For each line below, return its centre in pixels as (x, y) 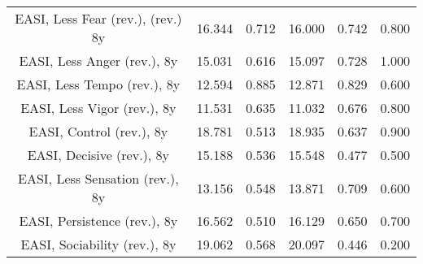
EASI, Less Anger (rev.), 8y (98, 61)
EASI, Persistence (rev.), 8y (98, 221)
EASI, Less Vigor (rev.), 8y (98, 108)
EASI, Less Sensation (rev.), (98, 178)
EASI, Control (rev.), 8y (98, 131)
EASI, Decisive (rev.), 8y (98, 155)
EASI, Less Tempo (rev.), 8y (98, 84)
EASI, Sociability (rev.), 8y (98, 244)
